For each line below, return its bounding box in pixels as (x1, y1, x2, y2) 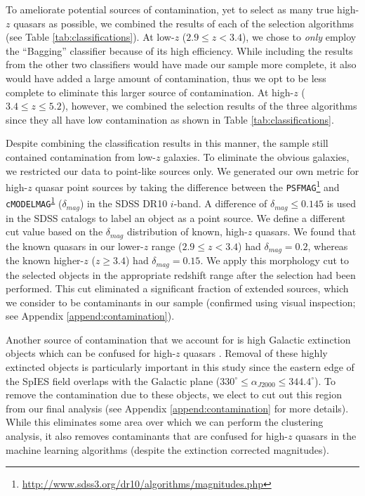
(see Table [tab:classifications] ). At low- (6, 30, 175, 44)
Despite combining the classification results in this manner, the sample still (6, 136, 328, 150)
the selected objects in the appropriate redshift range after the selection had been (6, 267, 356, 282)
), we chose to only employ (241, 30, 357, 44)
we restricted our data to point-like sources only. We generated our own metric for (6, 163, 359, 178)
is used (326, 196, 357, 211)
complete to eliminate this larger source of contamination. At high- (6, 84, 294, 99)
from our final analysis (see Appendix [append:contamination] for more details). (6, 400, 349, 415)
